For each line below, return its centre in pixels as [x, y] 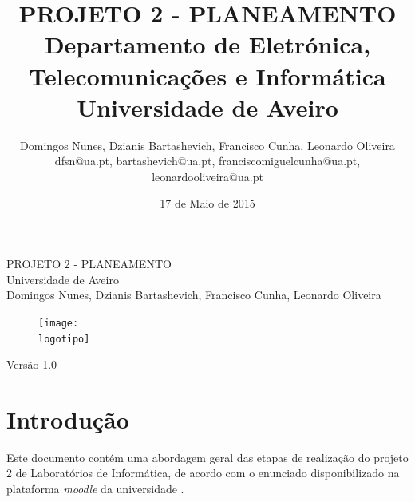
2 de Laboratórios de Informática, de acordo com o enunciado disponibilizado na [203, 473]
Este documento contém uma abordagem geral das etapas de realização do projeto [207, 457]
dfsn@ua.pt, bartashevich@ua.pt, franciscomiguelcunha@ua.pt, [207, 161]
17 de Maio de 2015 [207, 203]
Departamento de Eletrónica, [207, 44]
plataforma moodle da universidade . [95, 489]
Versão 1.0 [32, 364]
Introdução [68, 419]
